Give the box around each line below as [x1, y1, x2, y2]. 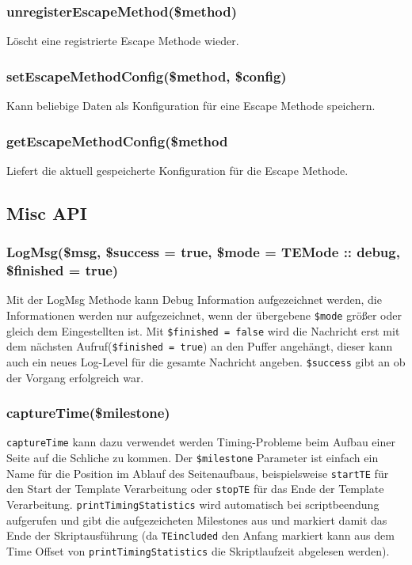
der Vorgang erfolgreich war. [6, 369, 144, 385]
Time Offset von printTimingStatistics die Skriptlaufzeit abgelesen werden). [6, 542, 390, 559]
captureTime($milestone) [6, 403, 170, 423]
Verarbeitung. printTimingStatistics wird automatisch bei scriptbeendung [6, 496, 380, 513]
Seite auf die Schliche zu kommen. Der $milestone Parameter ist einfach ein [6, 449, 379, 466]
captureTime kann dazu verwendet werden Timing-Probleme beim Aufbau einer [6, 434, 395, 450]
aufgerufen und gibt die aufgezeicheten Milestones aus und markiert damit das [6, 511, 387, 528]
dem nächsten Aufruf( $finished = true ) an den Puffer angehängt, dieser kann [6, 338, 393, 355]
